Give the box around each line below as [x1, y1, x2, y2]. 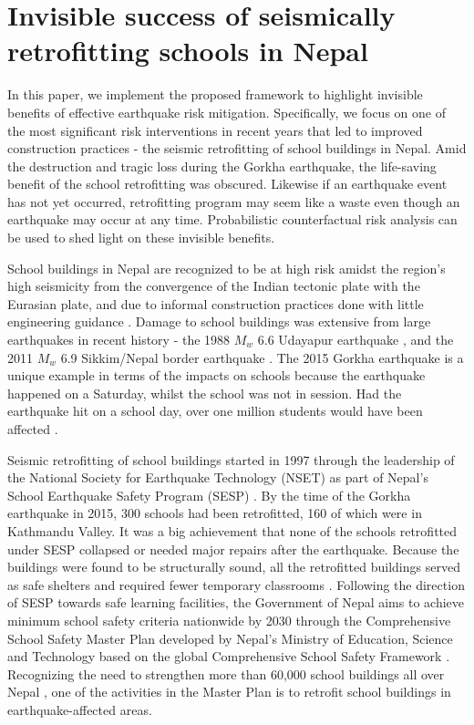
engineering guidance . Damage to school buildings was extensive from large [7, 312, 431, 331]
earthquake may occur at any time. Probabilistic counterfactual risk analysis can [7, 210, 458, 229]
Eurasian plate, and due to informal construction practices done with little [7, 294, 424, 313]
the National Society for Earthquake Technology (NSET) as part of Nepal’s [7, 468, 428, 487]
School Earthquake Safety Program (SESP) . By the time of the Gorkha [7, 485, 411, 504]
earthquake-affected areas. [7, 699, 152, 719]
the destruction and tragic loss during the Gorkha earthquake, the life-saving [7, 156, 437, 175]
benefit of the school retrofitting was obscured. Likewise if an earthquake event [7, 174, 448, 193]
